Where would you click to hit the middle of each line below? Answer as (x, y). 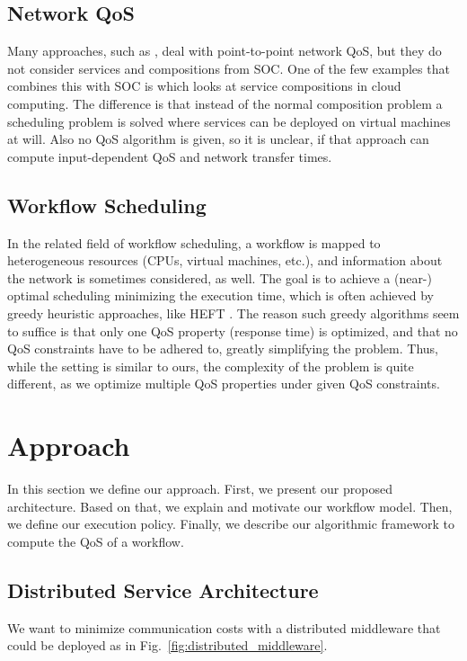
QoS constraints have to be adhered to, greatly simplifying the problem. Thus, (223, 348)
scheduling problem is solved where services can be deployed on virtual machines (229, 121)
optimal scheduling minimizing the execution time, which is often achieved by (220, 295)
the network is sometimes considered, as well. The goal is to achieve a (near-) (220, 277)
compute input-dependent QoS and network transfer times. (170, 156)
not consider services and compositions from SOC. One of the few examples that (229, 68)
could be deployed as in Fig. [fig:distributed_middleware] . (167, 645)
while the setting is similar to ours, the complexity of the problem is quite (211, 366)
